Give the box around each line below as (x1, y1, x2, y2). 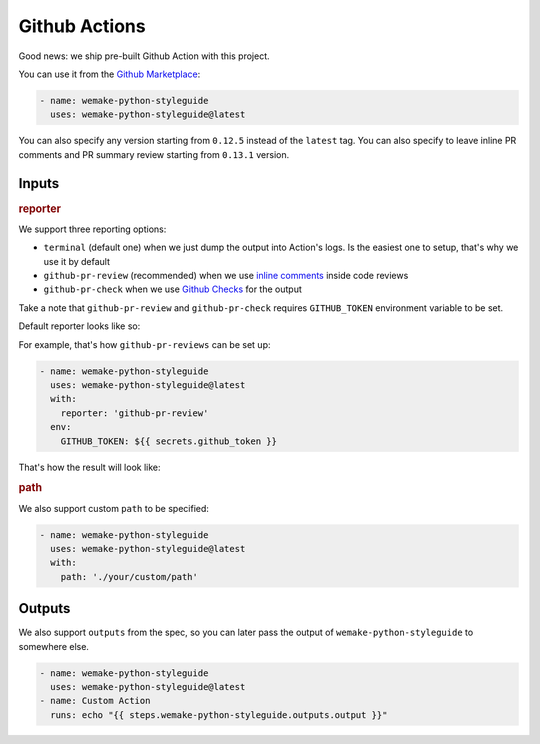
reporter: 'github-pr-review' (60, 407, 209, 419)
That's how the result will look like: (18, 461, 161, 473)
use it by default (43, 255, 110, 267)
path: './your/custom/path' (60, 571, 199, 582)
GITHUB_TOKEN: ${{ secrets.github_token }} (60, 435, 277, 447)
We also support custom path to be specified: (18, 502, 210, 514)
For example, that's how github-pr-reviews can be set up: (18, 338, 271, 350)
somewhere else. (18, 640, 90, 652)
